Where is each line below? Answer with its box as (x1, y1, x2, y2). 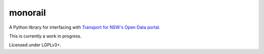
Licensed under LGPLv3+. (9, 42, 61, 48)
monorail (9, 7, 46, 18)
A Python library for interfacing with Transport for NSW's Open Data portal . (9, 24, 161, 30)
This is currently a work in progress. (9, 33, 82, 39)
